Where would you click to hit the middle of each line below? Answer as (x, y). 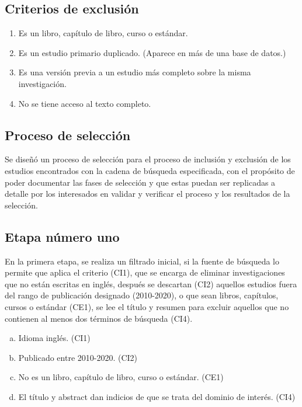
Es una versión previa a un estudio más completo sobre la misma (135, 72)
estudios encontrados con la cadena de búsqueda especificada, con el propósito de (150, 170)
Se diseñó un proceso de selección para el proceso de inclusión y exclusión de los (148, 159)
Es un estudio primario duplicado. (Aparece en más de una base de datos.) (152, 52)
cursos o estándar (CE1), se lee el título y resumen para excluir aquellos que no (147, 306)
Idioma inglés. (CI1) (54, 338)
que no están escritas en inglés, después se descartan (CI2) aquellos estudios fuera (151, 283)
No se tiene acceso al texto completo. (85, 103)
